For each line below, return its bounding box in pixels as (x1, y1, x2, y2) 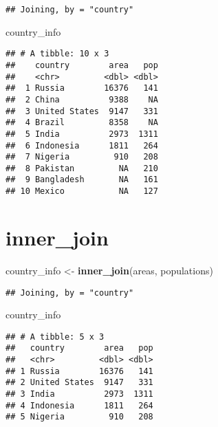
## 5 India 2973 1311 (6, 129, 158, 139)
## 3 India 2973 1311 (6, 389, 153, 399)
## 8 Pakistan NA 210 (6, 163, 158, 173)
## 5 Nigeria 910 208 (6, 412, 153, 422)
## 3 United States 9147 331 (6, 106, 158, 116)
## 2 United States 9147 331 (6, 377, 153, 388)
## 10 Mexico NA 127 (6, 186, 158, 197)
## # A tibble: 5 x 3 (6, 331, 105, 342)
